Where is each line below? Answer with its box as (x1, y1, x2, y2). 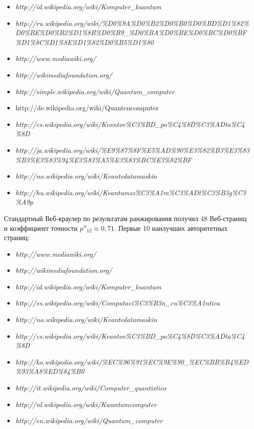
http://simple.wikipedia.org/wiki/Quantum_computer (15, 86, 175, 96)
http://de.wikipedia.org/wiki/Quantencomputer (15, 102, 159, 113)
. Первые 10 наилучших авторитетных (114, 223, 228, 233)
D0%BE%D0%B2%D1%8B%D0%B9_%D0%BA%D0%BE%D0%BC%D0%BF (15, 27, 247, 38)
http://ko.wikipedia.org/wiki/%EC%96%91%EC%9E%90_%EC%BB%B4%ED (15, 356, 249, 367)
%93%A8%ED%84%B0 (15, 366, 85, 376)
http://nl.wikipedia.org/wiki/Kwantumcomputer (15, 399, 157, 409)
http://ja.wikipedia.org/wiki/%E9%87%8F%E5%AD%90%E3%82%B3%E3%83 (15, 144, 250, 155)
